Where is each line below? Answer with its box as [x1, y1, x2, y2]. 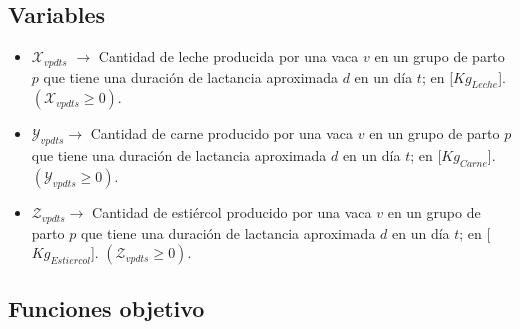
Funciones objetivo [8, 293, 205, 324]
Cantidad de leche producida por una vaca [98, 46, 359, 67]
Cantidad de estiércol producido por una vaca [92, 202, 372, 223]
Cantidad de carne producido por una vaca [90, 123, 354, 144]
